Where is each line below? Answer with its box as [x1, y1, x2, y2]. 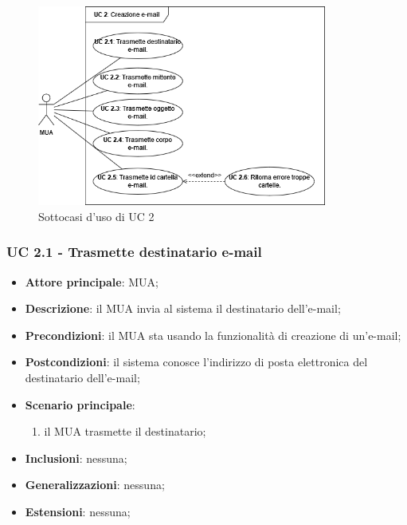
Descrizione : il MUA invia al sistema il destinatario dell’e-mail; [25, 300, 341, 317]
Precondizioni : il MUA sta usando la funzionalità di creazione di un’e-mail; [25, 326, 401, 343]
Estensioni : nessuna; [25, 503, 131, 519]
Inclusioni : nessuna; [25, 449, 127, 466]
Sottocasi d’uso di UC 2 [38, 207, 155, 224]
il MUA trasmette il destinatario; [44, 423, 206, 440]
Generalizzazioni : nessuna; [25, 476, 165, 493]
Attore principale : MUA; [25, 273, 158, 290]
